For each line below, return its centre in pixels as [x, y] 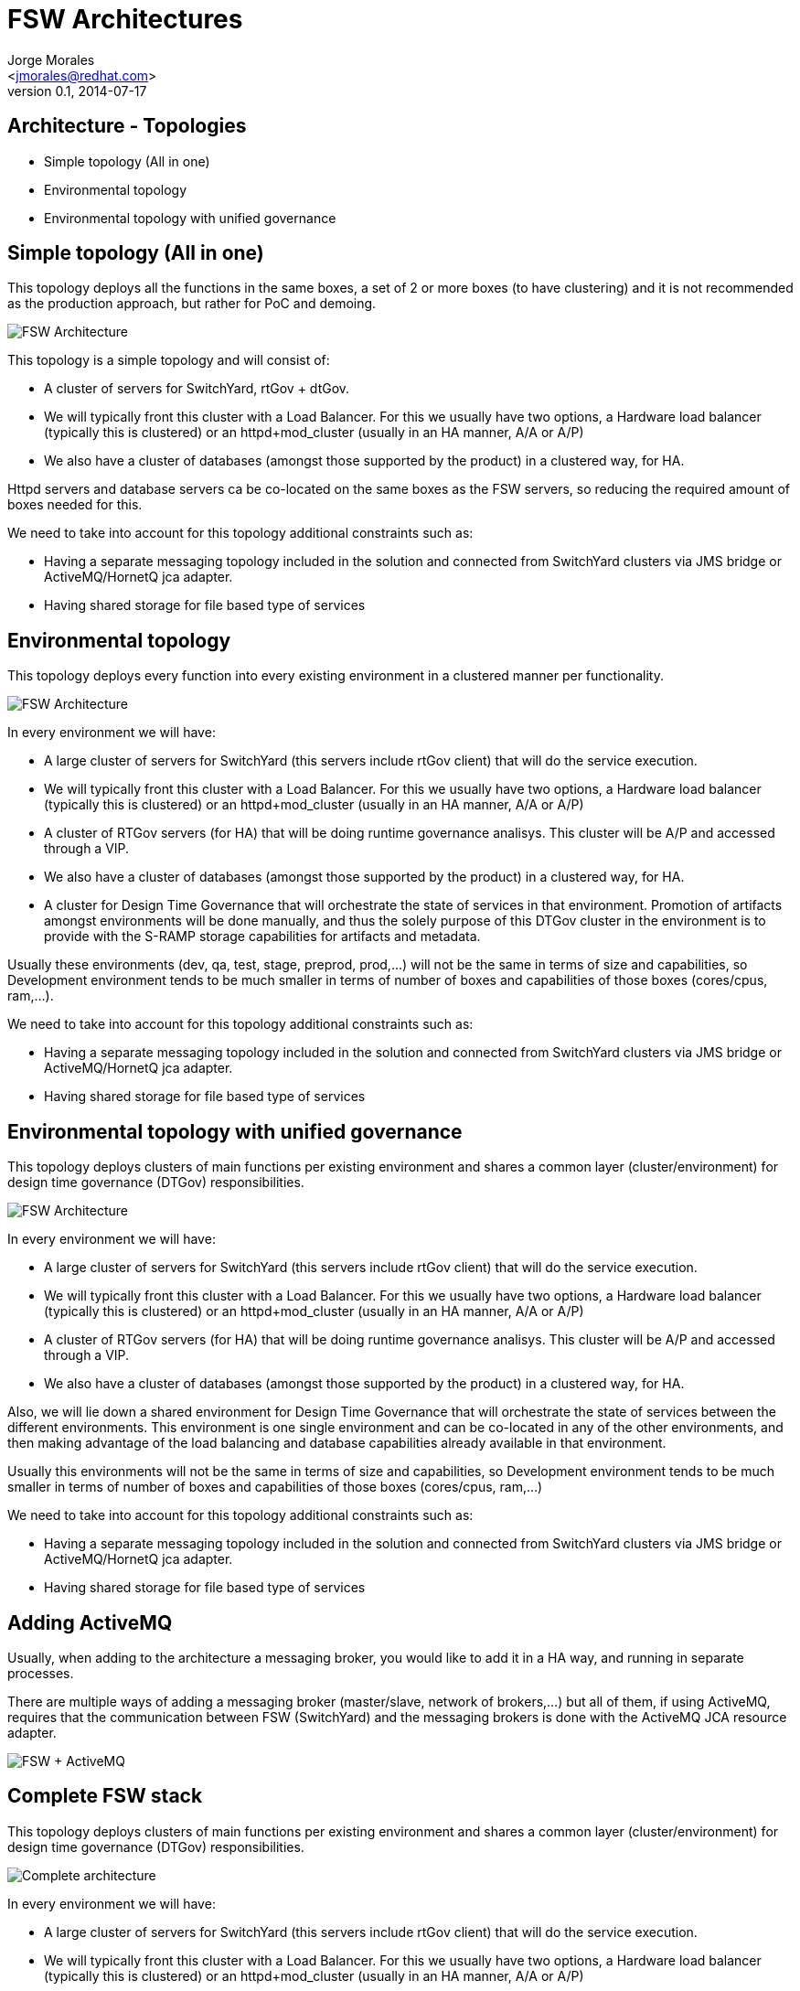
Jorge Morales [51, 59]
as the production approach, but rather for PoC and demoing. [192, 304]
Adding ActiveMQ [90, 1622]
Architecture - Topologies [127, 126]
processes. [41, 1673]
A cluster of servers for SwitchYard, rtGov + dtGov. [197, 389]
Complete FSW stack [105, 1796]
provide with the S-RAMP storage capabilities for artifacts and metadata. [262, 937]
